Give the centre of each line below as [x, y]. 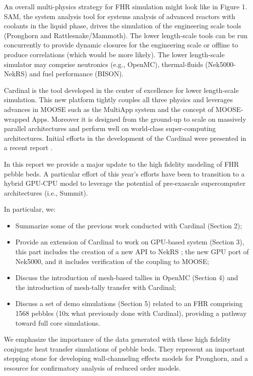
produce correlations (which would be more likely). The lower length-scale [114, 54]
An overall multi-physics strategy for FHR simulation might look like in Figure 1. [126, 6]
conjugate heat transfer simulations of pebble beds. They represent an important [125, 348]
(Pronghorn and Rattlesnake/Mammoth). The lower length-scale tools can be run [126, 35]
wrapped [17, 119]
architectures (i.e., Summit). [46, 192]
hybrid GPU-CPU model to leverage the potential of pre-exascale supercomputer [125, 183]
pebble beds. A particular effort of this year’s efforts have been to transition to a [124, 173]
